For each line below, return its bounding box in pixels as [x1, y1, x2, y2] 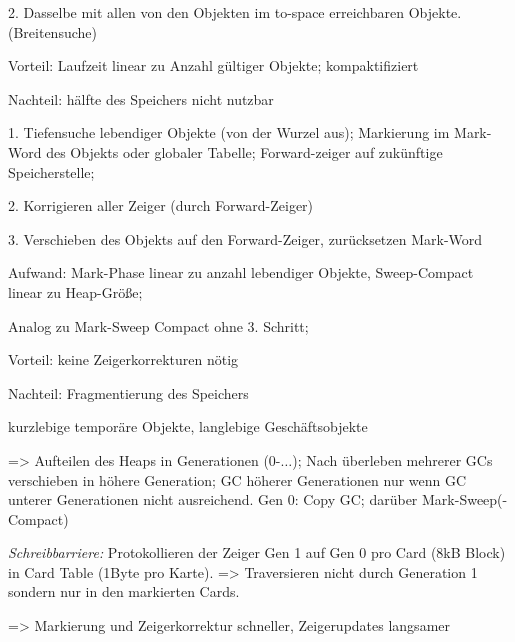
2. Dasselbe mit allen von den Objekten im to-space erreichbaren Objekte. [8, 2, 462, 22]
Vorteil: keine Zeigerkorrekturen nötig [8, 349, 239, 370]
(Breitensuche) [8, 21, 97, 42]
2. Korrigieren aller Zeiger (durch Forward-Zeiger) [8, 195, 314, 216]
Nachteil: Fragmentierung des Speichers [8, 382, 249, 403]
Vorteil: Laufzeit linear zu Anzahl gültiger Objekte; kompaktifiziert [8, 55, 419, 76]
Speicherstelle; [8, 161, 95, 182]
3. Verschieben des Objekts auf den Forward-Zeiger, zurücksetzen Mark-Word [8, 228, 483, 249]
